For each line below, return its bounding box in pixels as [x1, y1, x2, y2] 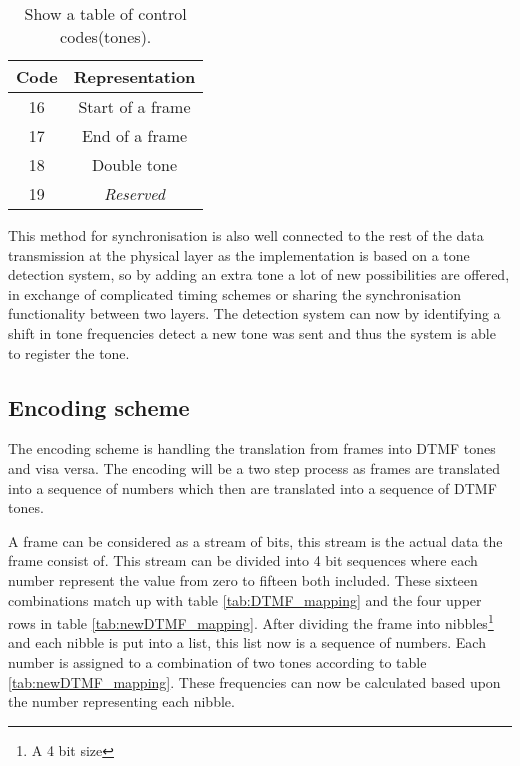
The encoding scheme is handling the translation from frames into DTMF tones [8, 438, 496, 459]
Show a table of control [24, 2, 187, 25]
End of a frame [81, 124, 188, 147]
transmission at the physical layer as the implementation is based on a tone [8, 244, 470, 265]
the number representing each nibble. [8, 691, 235, 712]
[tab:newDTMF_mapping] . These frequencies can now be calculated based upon [8, 671, 501, 692]
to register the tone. [8, 342, 130, 363]
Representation [73, 65, 196, 88]
